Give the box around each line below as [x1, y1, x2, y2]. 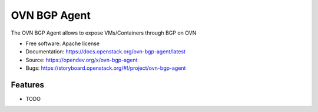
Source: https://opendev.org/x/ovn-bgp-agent [25, 56, 138, 63]
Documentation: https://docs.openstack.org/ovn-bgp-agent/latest [25, 48, 185, 55]
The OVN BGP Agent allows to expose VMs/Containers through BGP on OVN [11, 29, 197, 36]
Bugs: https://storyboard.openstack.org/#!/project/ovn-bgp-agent [25, 65, 186, 72]
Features [11, 80, 44, 90]
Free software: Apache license [25, 40, 100, 47]
